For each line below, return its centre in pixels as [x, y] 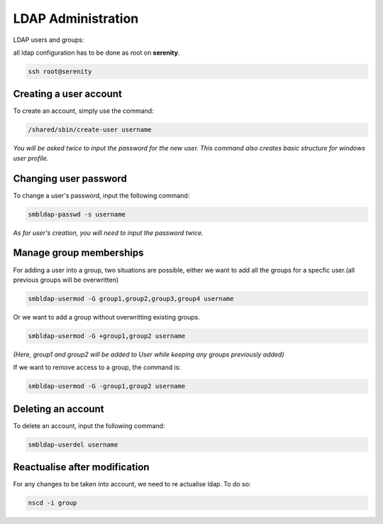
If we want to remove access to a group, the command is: [97, 367]
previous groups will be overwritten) [66, 280]
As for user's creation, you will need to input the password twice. [108, 233]
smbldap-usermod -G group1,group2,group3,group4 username [131, 299]
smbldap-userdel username [73, 444]
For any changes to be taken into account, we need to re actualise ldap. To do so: [132, 484]
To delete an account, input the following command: [89, 425]
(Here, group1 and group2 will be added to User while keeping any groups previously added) [149, 354]
